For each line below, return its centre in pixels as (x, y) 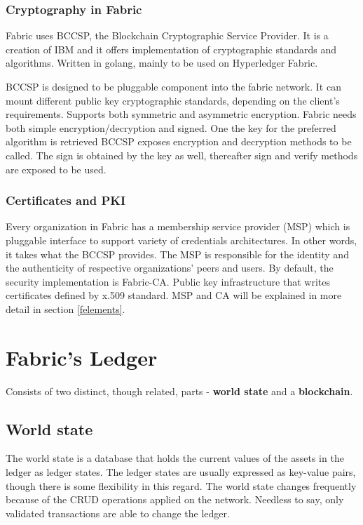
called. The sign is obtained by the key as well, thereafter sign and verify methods (182, 155)
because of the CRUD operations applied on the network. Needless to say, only (175, 499)
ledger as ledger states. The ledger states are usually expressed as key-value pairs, (181, 472)
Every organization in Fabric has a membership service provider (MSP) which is (178, 226)
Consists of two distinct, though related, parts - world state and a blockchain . (179, 391)
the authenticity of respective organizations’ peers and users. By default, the (170, 268)
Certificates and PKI (66, 200)
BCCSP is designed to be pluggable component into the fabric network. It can (173, 86)
